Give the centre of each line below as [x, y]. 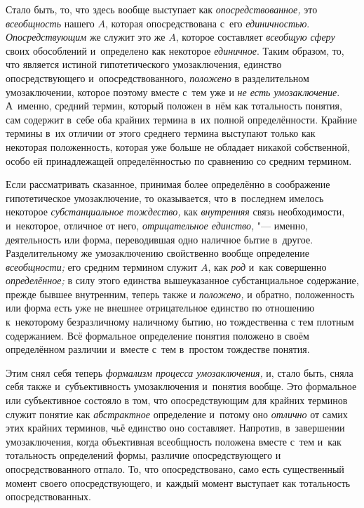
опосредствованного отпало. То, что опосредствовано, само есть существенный [175, 469]
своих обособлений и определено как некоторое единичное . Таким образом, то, [175, 50]
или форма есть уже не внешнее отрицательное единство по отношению [160, 308]
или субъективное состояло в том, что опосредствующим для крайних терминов [177, 400]
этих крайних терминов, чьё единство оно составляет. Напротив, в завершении [175, 428]
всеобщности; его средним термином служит [102, 266]
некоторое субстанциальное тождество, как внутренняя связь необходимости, [175, 212]
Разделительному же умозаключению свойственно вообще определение [157, 253]
